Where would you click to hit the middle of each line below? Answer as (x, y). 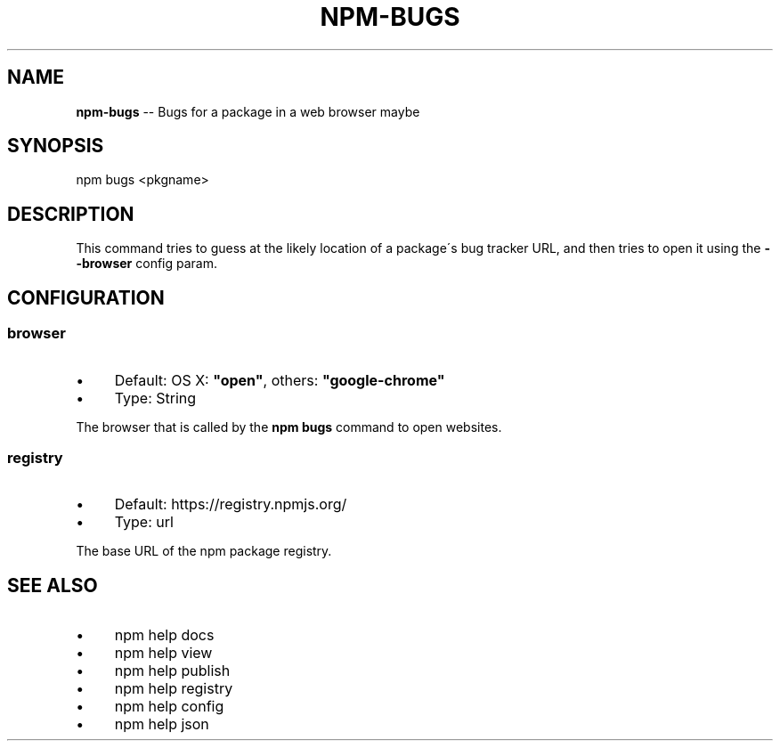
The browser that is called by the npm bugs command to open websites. (289, 427)
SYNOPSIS (56, 146)
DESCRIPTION (71, 214)
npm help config (169, 707)
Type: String (155, 398)
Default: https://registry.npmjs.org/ (231, 504)
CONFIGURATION (86, 297)
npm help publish (172, 671)
